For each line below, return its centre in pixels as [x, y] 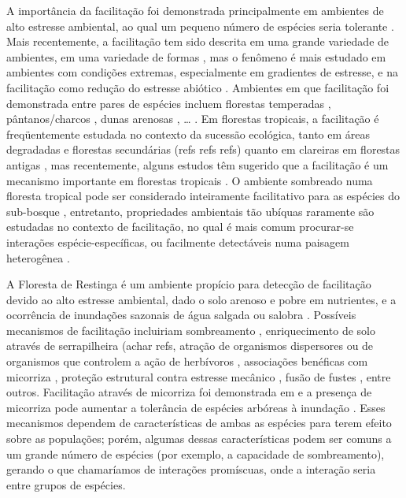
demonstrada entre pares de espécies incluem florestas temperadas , [169, 103]
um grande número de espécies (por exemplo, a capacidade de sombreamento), [196, 453]
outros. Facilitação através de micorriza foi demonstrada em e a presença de [189, 392]
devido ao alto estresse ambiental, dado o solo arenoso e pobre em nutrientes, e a [201, 299]
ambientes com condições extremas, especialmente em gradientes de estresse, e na [202, 72]
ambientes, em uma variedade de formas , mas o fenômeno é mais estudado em [196, 56]
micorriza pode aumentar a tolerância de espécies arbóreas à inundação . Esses [196, 407]
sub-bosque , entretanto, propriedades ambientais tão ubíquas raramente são [190, 211]
